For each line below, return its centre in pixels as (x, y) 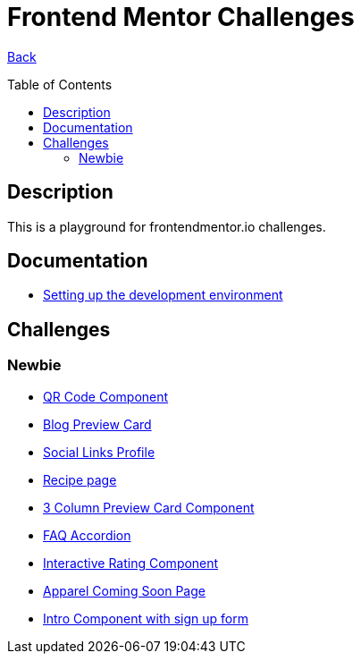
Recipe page (80, 479)
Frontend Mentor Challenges (181, 17)
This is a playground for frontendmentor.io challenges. (167, 226)
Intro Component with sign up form (146, 618)
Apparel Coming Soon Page (124, 590)
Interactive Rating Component (131, 563)
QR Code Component (106, 396)
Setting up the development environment (163, 295)
